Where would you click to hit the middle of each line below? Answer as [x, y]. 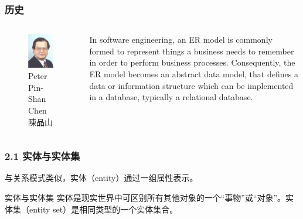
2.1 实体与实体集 [42, 156]
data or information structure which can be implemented [191, 85]
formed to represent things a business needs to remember [192, 51]
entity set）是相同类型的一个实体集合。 [103, 209]
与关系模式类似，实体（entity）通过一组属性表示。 [101, 178]
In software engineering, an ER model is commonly [181, 40]
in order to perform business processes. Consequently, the [192, 62]
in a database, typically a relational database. [171, 97]
